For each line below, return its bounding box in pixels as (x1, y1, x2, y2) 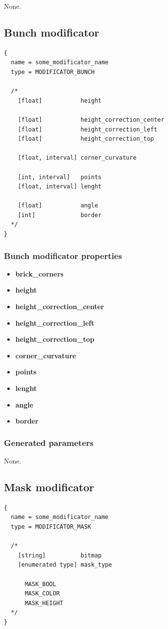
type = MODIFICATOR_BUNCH (11, 68, 95, 75)
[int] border (18, 211, 102, 219)
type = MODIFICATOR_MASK (11, 523, 91, 531)
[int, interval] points (18, 173, 102, 181)
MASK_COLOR (24, 590, 60, 597)
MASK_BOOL (24, 580, 56, 588)
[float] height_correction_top (18, 135, 154, 143)
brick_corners (15, 268, 64, 278)
